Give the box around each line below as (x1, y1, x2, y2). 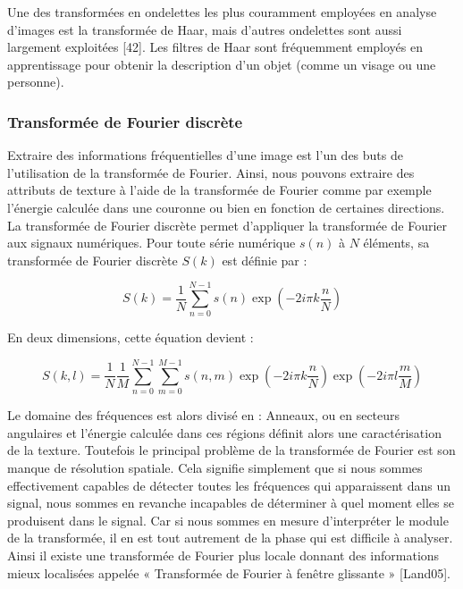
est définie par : (222, 250, 307, 269)
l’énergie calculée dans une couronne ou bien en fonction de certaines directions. (7, 198, 445, 216)
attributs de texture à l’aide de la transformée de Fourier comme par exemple (7, 181, 432, 199)
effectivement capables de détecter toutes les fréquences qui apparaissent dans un (7, 475, 451, 494)
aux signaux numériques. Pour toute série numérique (7, 233, 296, 252)
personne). (7, 72, 64, 91)
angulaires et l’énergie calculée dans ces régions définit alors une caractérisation (7, 423, 442, 442)
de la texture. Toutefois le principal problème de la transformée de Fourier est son (7, 441, 456, 459)
